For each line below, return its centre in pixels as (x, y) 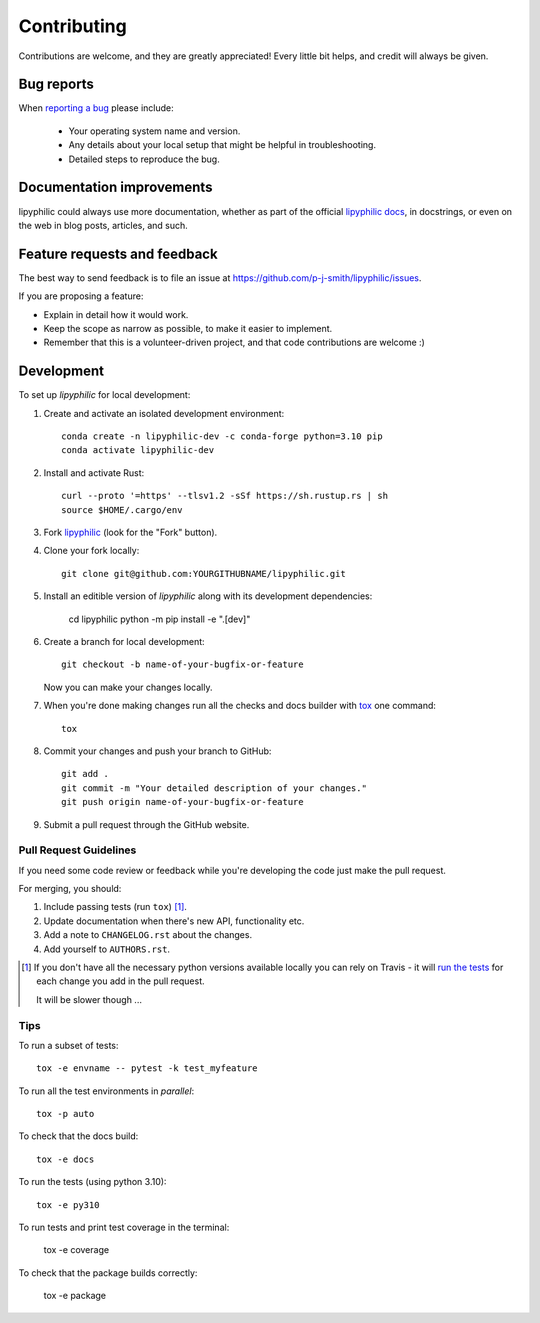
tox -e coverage (76, 1250)
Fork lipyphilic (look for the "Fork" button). (130, 532)
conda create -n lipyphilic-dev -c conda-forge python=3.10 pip (222, 436)
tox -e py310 (68, 1204)
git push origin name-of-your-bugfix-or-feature (182, 802)
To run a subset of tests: (68, 1045)
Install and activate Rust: (94, 472)
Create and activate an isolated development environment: (164, 413)
